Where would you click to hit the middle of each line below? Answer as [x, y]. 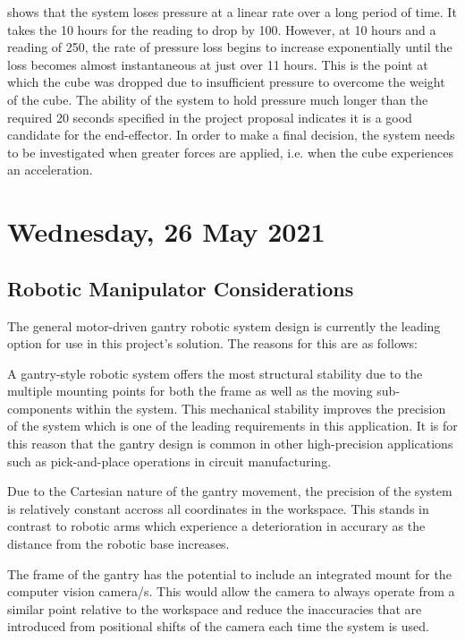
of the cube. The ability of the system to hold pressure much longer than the [218, 99]
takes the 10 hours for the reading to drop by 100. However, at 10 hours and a [222, 29]
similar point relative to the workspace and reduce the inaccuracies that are [215, 608]
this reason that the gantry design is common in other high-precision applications [230, 444]
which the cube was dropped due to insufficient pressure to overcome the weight [226, 82]
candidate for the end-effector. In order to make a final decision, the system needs [231, 135]
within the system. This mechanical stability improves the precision [261, 408]
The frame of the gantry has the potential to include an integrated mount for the [229, 573]
